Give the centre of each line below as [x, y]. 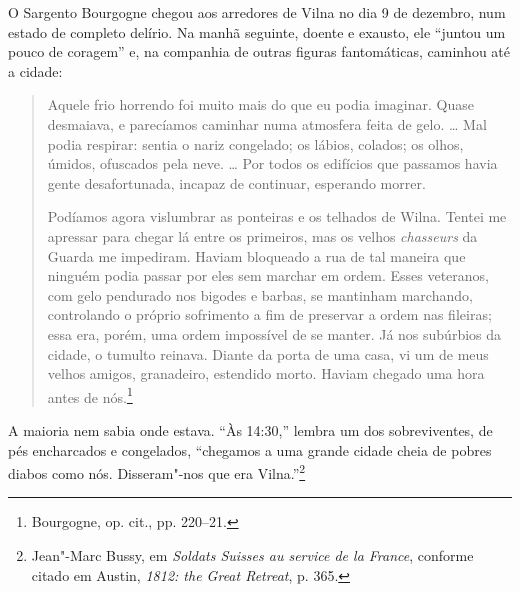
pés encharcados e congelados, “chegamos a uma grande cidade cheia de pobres [250, 449]
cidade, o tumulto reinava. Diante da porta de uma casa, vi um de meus [268, 353]
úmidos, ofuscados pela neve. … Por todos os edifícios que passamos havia [272, 163]
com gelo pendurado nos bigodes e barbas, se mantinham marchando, [260, 294]
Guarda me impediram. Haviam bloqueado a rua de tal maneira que [256, 255]
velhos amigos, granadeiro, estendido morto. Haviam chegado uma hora [266, 373]
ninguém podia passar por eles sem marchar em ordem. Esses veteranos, [268, 275]
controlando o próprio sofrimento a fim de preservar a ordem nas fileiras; [269, 314]
